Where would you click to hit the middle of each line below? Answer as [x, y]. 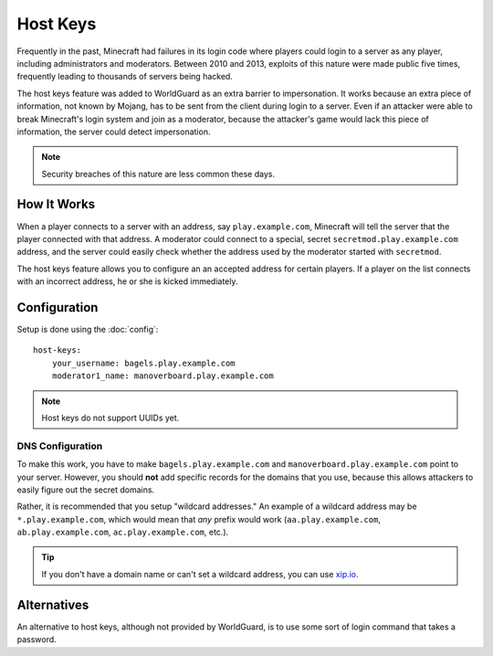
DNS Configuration [60, 446]
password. [37, 640]
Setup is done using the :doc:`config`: [88, 330]
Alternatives [53, 604]
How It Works [56, 204]
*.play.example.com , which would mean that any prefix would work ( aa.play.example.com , [199, 519]
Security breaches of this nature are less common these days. [158, 174]
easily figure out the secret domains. [86, 490]
